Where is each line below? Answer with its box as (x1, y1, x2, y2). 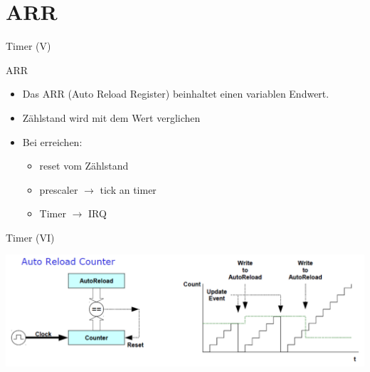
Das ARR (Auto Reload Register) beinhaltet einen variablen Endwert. (22, 86, 329, 101)
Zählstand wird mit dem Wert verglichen (22, 110, 201, 125)
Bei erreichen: (22, 134, 83, 149)
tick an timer (100, 182, 157, 197)
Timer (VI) (6, 229, 55, 244)
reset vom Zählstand (39, 158, 129, 173)
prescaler (39, 182, 78, 197)
